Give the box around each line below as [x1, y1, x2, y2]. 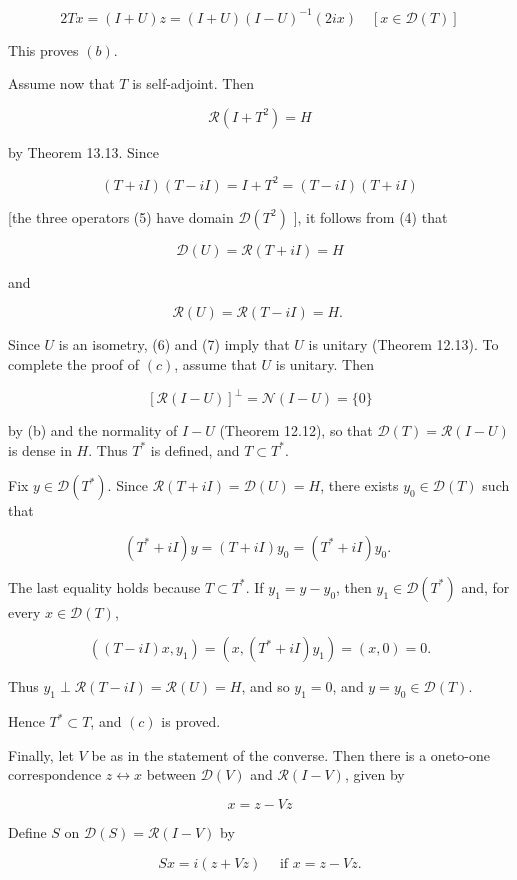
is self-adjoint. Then [132, 73, 255, 94]
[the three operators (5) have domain [8, 206, 234, 227]
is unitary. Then [275, 353, 374, 374]
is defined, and [150, 439, 240, 460]
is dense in [8, 439, 72, 460]
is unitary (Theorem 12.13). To [308, 334, 499, 355]
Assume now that [8, 73, 115, 94]
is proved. [161, 711, 221, 732]
